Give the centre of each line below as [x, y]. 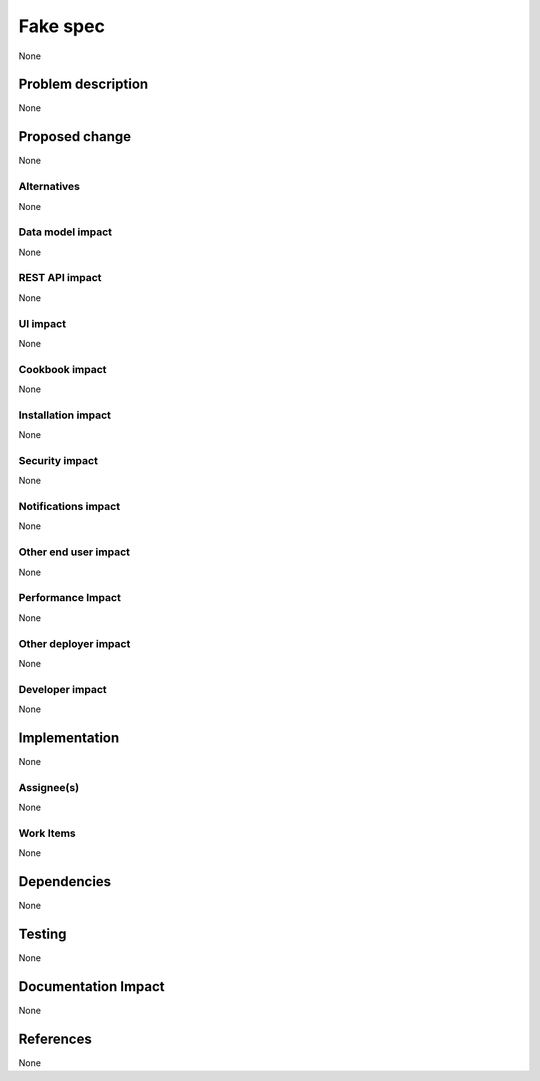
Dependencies [65, 881]
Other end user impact [74, 552]
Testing [42, 933]
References [55, 1038]
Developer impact [62, 689]
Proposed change [75, 136]
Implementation [69, 737]
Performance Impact [70, 598]
